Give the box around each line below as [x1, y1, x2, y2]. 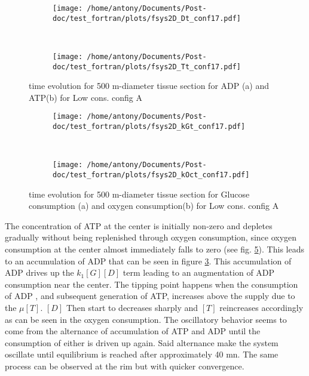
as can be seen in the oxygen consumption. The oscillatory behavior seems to [5, 313, 287, 325]
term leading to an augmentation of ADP [123, 266, 275, 279]
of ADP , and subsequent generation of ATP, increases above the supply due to [5, 289, 295, 302]
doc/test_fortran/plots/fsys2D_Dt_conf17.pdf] [53, 14, 241, 23]
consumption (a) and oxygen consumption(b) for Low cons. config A [29, 199, 279, 212]
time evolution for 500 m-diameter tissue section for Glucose [29, 187, 250, 200]
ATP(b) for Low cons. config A [29, 91, 142, 103]
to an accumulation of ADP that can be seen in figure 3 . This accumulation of [5, 254, 292, 267]
